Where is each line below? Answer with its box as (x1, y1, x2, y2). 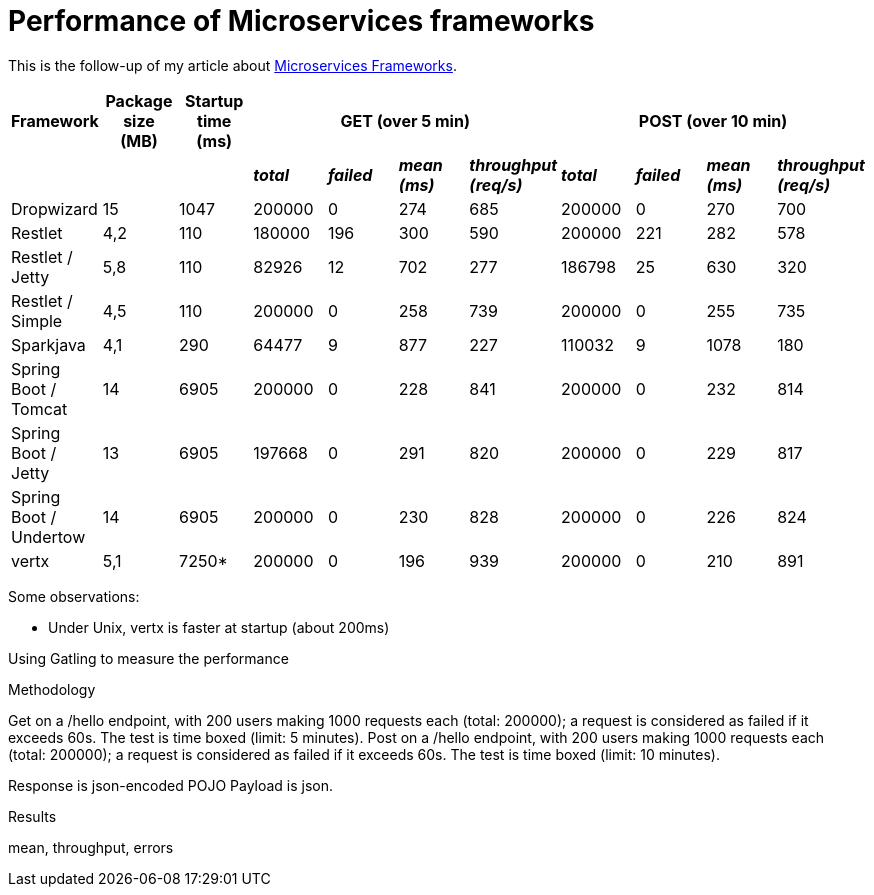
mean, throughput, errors (8, 838, 174, 856)
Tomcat (11, 398, 68, 419)
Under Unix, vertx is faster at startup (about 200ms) (48, 618, 390, 636)
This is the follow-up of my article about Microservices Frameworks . (8, 56, 457, 74)
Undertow (11, 526, 86, 547)
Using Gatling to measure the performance (8, 649, 289, 667)
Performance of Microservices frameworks (8, 4, 595, 38)
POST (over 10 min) (638, 110, 788, 131)
